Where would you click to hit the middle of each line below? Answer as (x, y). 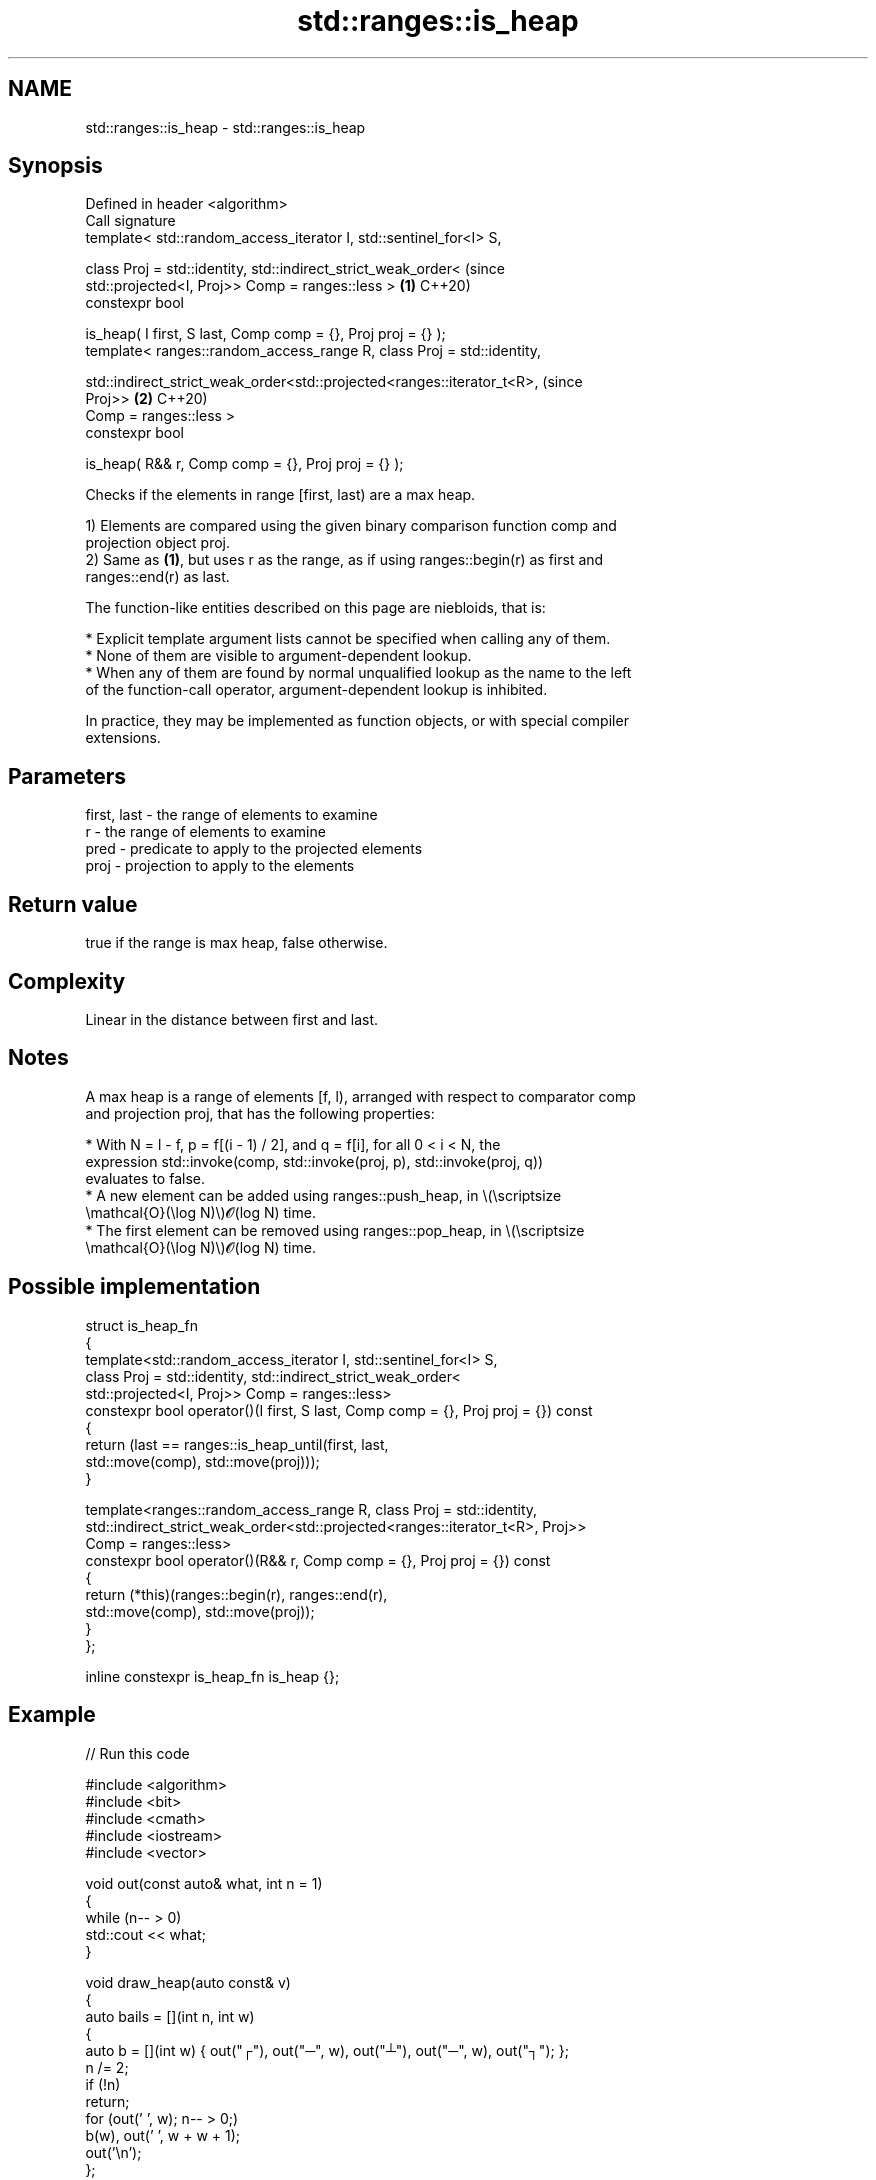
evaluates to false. (145, 1178)
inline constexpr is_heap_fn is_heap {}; (212, 1676)
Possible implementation (134, 1287)
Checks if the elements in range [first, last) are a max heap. (280, 495)
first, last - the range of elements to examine (231, 815)
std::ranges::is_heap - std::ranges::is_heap (225, 127)
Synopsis (55, 166)
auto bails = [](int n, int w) (170, 2016)
